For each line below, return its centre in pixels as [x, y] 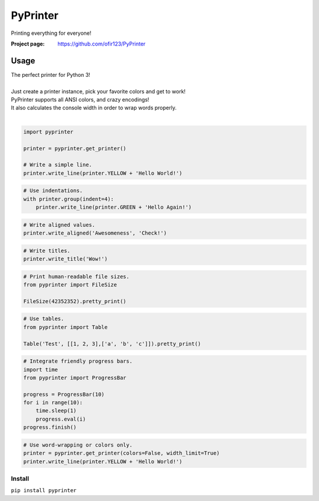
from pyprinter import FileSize [70, 284]
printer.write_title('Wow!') [66, 259]
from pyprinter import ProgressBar [75, 378]
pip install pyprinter [44, 491]
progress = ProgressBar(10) [64, 394]
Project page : [28, 44]
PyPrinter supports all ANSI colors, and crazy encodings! [80, 100]
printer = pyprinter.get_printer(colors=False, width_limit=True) [121, 453]
